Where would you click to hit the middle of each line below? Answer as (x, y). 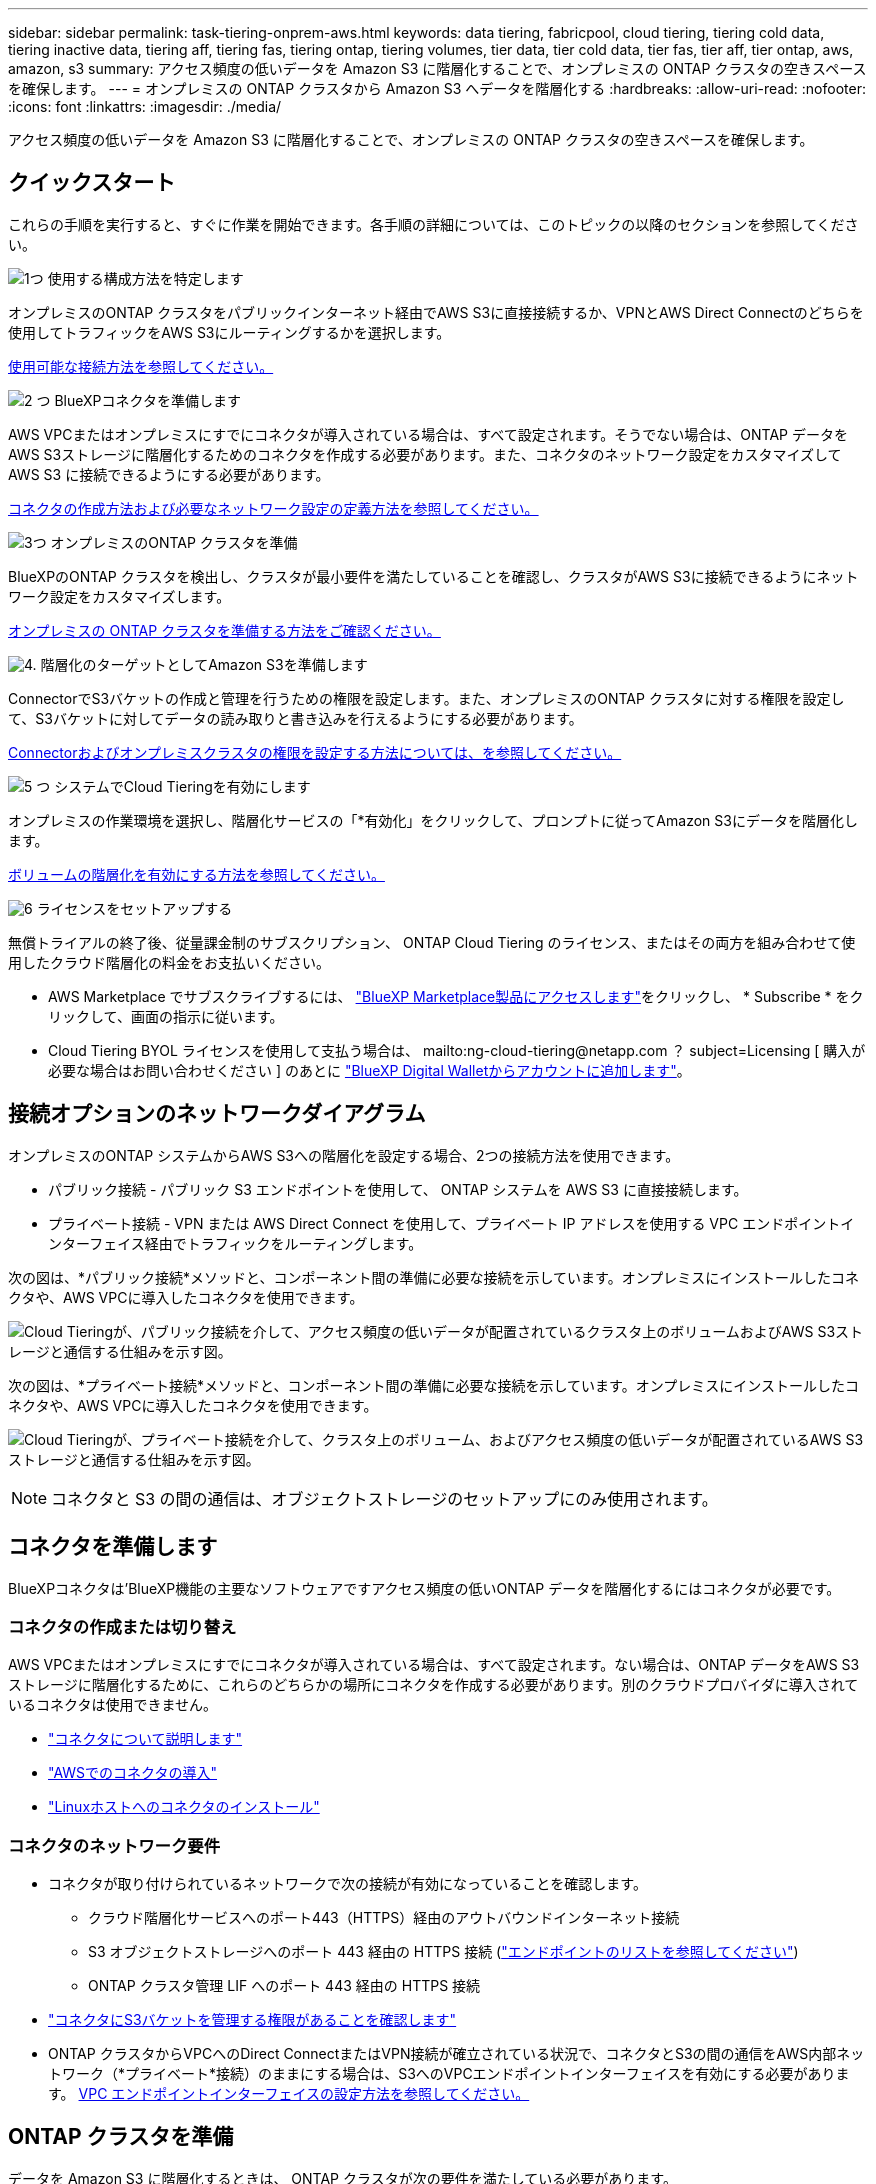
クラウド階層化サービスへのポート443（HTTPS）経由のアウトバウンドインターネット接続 (384, 1918)
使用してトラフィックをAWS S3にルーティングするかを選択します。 (229, 332)
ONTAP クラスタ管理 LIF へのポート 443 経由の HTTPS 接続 (284, 1986)
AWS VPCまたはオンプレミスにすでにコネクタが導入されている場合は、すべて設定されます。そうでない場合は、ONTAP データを (428, 434)
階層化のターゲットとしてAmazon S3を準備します (204, 664)
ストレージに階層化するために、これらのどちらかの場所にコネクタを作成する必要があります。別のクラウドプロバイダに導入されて (433, 1685)
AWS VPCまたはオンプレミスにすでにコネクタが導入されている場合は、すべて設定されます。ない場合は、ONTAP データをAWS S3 (434, 1665)
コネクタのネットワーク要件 (114, 1845)
